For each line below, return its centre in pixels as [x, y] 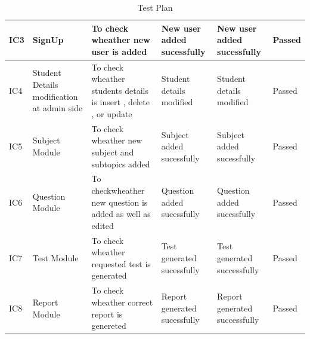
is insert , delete [120, 102]
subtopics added [121, 164]
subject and [113, 152]
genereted [109, 326]
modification [55, 96]
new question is [120, 202]
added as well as [121, 214]
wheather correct [122, 302]
